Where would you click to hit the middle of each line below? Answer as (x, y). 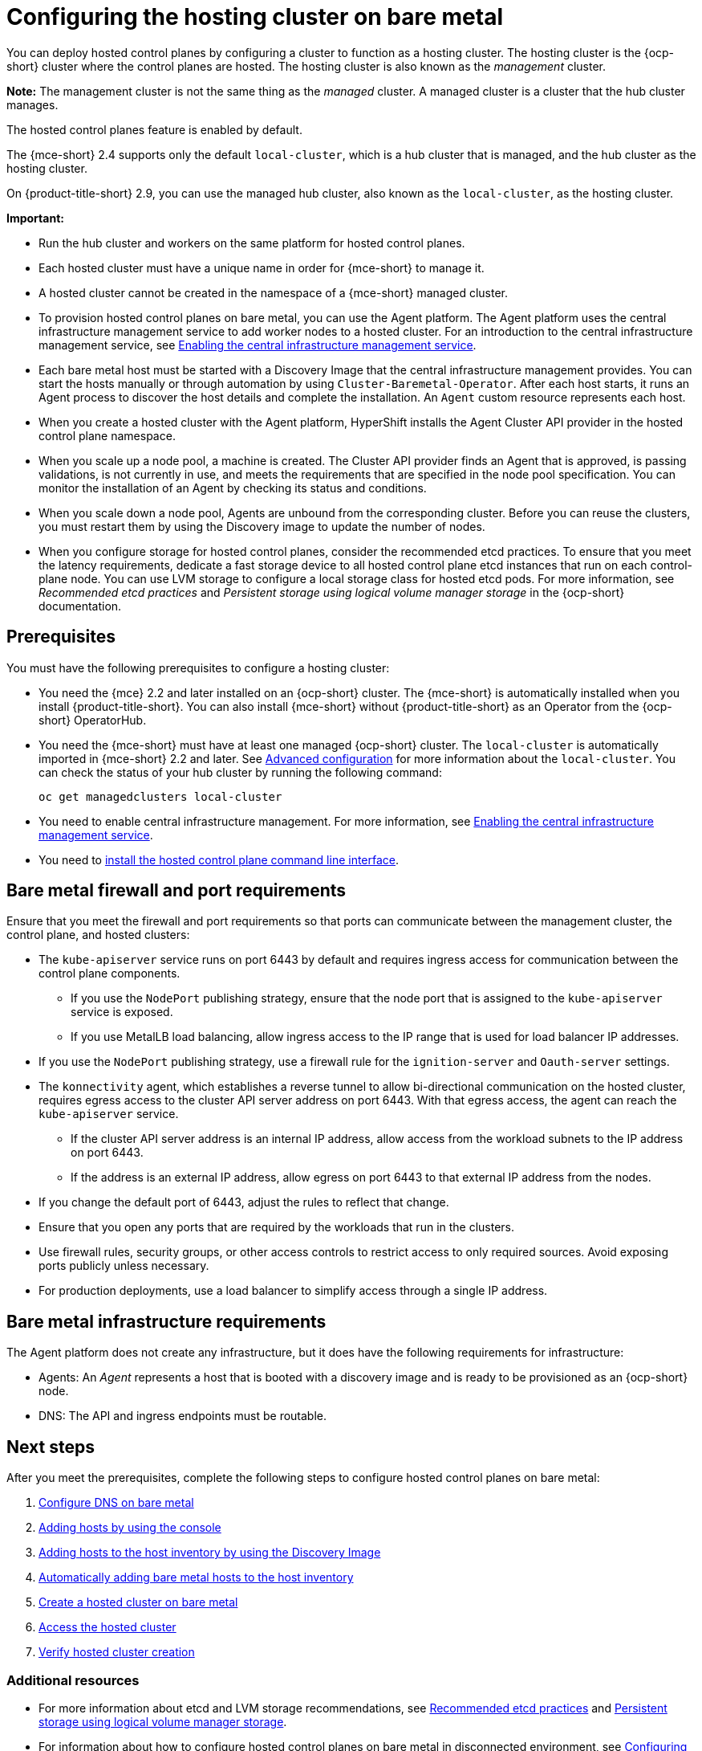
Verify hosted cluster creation (117, 1652)
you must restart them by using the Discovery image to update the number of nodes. (262, 526)
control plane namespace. (107, 435)
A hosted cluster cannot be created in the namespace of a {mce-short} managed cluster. (274, 292)
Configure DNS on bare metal (116, 1503)
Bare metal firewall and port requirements (177, 891)
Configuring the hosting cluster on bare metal (255, 17)
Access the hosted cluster (108, 1627)
